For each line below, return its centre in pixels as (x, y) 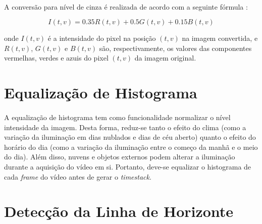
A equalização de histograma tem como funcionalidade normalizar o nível (117, 117)
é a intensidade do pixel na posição (102, 38)
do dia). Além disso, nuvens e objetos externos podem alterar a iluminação (120, 157)
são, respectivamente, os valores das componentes (175, 48)
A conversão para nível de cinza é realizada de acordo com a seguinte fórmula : (126, 6)
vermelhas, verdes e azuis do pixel (56, 58)
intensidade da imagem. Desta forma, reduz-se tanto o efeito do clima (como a (125, 127)
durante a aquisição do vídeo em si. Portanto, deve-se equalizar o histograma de (128, 166)
